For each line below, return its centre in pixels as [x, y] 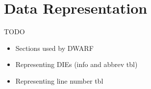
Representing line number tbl [59, 80]
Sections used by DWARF [54, 48]
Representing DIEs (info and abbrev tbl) [76, 64]
